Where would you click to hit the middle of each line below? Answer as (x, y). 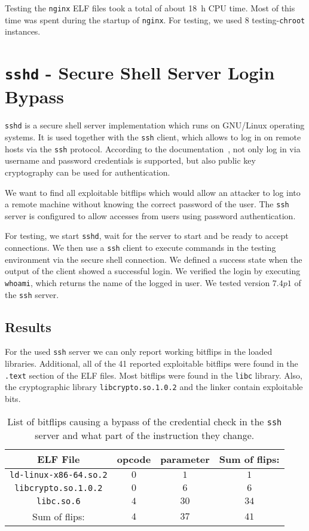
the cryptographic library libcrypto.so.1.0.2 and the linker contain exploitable (154, 387)
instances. (23, 31)
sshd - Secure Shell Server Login (140, 73)
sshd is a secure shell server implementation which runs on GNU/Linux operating (155, 125)
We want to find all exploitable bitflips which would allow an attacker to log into (153, 192)
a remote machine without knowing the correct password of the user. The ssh (147, 204)
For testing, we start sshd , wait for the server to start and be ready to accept (147, 236)
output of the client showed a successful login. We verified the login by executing (153, 271)
